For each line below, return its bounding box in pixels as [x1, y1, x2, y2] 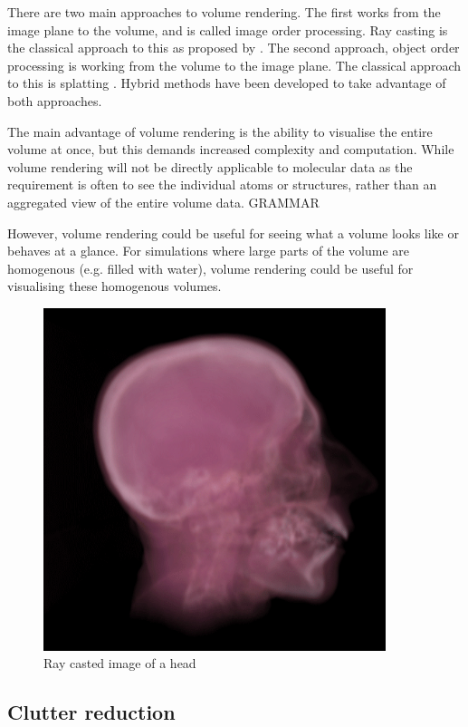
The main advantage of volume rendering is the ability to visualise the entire [7, 121, 433, 141]
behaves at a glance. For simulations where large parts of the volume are [7, 241, 409, 260]
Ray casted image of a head [43, 654, 196, 673]
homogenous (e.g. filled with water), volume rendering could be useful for [7, 258, 414, 277]
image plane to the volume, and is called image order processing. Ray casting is [7, 20, 448, 39]
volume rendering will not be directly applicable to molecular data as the [7, 157, 413, 176]
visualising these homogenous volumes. [7, 276, 222, 296]
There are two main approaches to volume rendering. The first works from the [7, 3, 441, 21]
